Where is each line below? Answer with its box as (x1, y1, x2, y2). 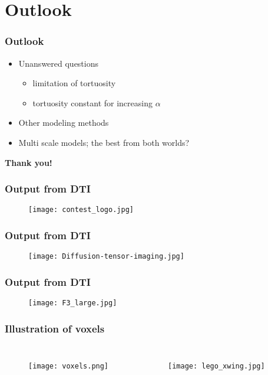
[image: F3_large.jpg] (28, 299, 117, 308)
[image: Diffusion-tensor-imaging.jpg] (28, 252, 184, 261)
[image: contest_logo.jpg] (28, 206, 134, 214)
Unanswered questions (18, 57, 99, 69)
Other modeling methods (18, 116, 109, 129)
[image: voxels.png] (28, 362, 109, 370)
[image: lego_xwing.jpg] (168, 362, 265, 370)
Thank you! (5, 156, 52, 168)
